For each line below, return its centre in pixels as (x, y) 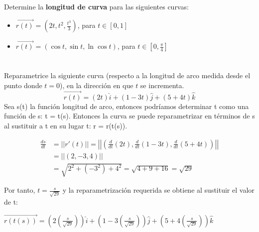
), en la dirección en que (97, 85)
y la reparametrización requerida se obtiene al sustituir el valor (158, 190)
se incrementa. (162, 85)
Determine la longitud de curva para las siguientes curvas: (96, 7)
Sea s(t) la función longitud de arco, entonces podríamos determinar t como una (127, 106)
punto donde (23, 85)
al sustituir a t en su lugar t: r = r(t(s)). (66, 125)
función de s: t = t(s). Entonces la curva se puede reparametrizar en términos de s (129, 116)
